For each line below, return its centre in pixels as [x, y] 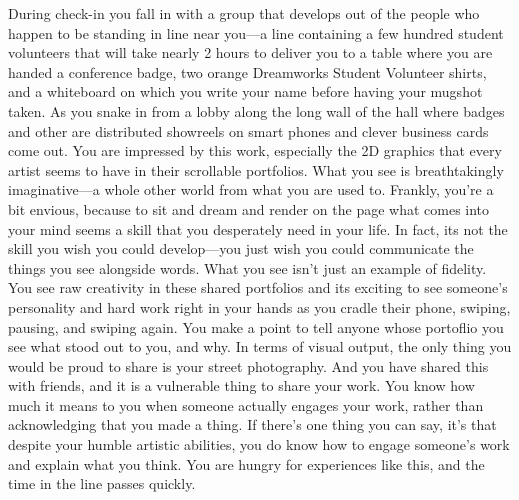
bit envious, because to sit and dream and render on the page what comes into [249, 208]
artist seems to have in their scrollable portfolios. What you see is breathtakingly [256, 169]
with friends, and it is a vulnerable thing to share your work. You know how [241, 385]
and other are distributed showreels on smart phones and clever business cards [248, 130]
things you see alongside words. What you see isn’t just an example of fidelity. [247, 267]
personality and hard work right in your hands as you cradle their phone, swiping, [259, 306]
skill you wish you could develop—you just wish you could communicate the [241, 248]
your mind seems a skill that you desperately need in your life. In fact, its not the [258, 228]
